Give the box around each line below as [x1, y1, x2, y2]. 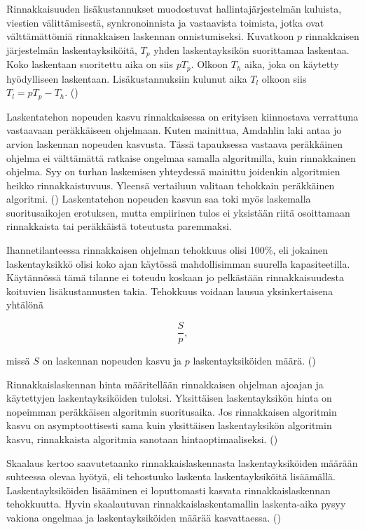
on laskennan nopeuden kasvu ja [42, 353, 182, 368]
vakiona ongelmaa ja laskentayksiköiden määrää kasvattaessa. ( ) [6, 510, 282, 525]
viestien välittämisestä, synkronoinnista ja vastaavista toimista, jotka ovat [6, 15, 324, 29]
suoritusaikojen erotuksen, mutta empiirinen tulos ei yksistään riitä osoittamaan [6, 205, 350, 219]
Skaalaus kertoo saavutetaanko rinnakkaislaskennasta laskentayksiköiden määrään [6, 455, 358, 470]
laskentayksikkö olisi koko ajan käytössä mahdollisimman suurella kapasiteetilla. [6, 256, 350, 271]
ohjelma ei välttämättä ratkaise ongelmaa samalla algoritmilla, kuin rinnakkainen [6, 150, 356, 165]
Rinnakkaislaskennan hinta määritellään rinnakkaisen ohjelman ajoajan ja [6, 376, 324, 391]
